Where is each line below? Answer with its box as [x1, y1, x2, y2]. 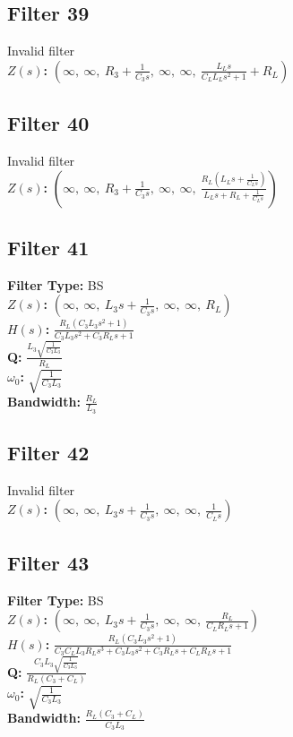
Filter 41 [7, 233, 90, 261]
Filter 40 [7, 109, 90, 137]
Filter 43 [7, 548, 90, 576]
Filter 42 [7, 439, 90, 467]
